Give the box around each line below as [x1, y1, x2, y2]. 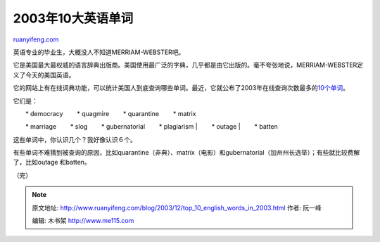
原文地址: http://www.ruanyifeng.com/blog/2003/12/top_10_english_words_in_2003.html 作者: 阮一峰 [32, 203, 322, 212]
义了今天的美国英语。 [13, 70, 75, 79]
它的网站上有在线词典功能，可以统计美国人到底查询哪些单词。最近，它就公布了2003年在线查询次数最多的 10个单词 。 [13, 84, 350, 92]
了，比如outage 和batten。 [13, 158, 91, 167]
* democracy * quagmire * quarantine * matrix [25, 109, 196, 117]
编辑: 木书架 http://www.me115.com [32, 217, 134, 225]
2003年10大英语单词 [13, 11, 134, 26]
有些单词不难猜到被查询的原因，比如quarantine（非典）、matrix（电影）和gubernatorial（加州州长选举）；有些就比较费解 [13, 148, 360, 157]
